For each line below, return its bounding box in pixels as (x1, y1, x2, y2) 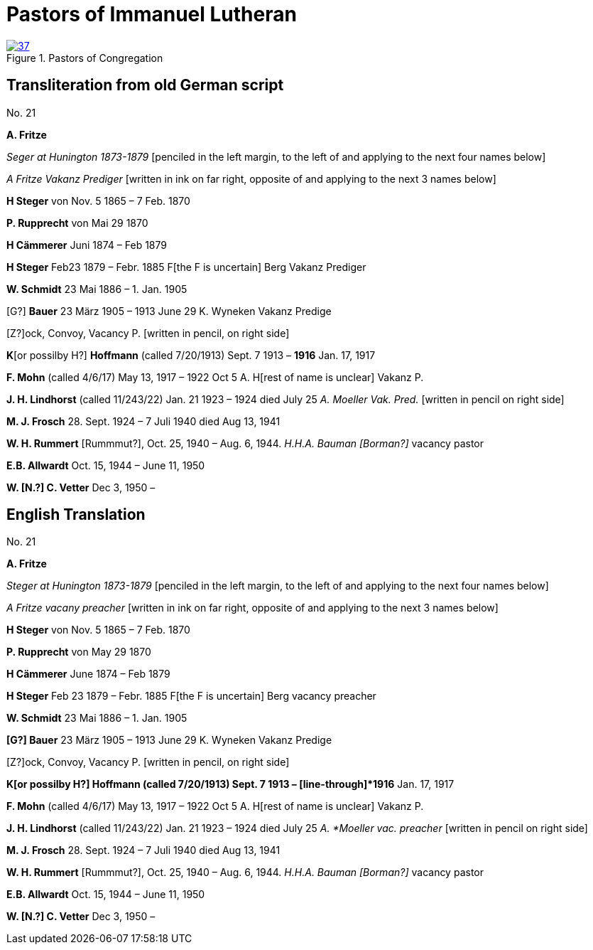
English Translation (6, 506, 146, 524)
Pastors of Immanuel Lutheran (6, 2, 297, 26)
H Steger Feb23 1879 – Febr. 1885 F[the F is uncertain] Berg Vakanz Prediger (6, 260, 366, 273)
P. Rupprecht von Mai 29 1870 (6, 216, 148, 229)
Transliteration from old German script (6, 76, 284, 95)
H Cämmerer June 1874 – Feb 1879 (6, 668, 170, 681)
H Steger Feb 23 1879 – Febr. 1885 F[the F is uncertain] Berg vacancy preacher (6, 690, 376, 703)
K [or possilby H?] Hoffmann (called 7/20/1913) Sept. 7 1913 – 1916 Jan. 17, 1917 (6, 348, 376, 361)
